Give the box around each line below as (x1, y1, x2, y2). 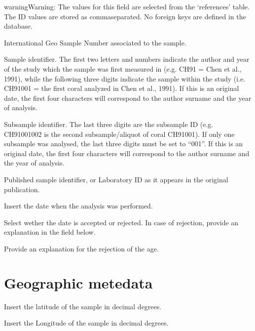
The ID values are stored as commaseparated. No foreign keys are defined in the (4, 11, 246, 21)
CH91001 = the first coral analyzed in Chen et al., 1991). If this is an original (4, 83, 239, 93)
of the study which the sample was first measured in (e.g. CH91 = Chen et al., (4, 63, 242, 74)
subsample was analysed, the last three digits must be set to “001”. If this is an (4, 138, 243, 149)
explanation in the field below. (4, 227, 96, 237)
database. (4, 21, 33, 31)
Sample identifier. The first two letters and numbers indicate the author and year (4, 54, 250, 64)
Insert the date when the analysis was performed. (4, 201, 153, 211)
